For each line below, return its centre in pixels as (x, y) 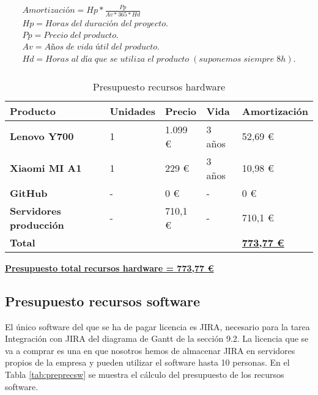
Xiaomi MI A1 (46, 168)
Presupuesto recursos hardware (159, 86)
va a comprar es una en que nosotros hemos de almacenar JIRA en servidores (150, 350)
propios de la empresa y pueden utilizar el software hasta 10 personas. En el (147, 362)
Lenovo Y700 (42, 136)
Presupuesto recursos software (102, 301)
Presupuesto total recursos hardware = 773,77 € (109, 268)
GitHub (29, 193)
